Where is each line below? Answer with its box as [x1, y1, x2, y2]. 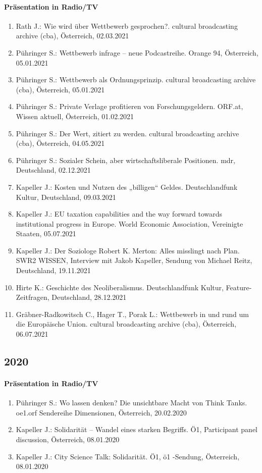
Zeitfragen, [16, 292, 49, 302]
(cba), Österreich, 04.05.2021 [16, 138, 105, 148]
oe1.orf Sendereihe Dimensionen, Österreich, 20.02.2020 [16, 407, 187, 417]
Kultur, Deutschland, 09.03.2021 [16, 191, 116, 202]
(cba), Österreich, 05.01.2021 [16, 84, 105, 94]
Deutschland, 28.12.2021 [51, 292, 127, 302]
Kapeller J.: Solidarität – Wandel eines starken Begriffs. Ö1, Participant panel [16, 424, 258, 435]
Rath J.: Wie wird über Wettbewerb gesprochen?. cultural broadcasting [16, 20, 238, 31]
